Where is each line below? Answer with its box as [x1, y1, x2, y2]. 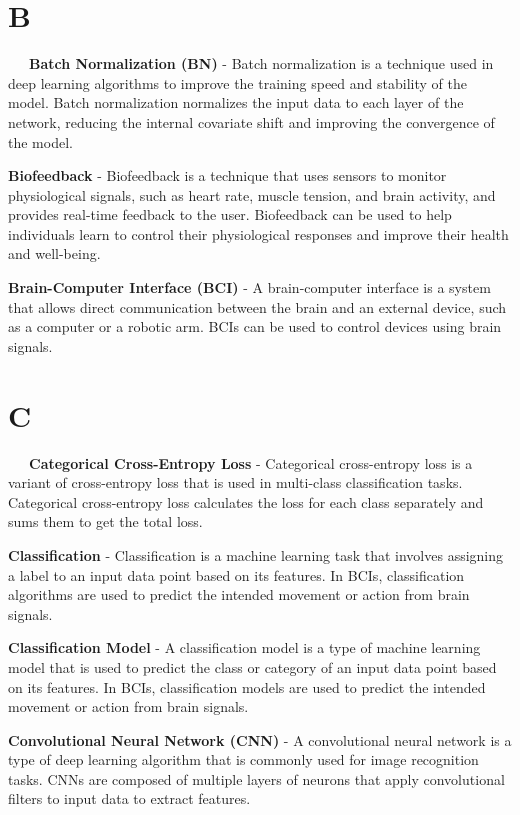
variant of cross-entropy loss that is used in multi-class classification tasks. [8, 472, 463, 493]
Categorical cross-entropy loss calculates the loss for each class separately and [8, 491, 484, 512]
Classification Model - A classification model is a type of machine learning [8, 637, 481, 658]
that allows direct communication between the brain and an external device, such [8, 296, 507, 317]
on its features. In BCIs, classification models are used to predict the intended [8, 676, 486, 697]
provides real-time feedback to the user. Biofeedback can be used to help [8, 204, 452, 225]
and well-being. [8, 243, 101, 264]
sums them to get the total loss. [8, 511, 203, 532]
